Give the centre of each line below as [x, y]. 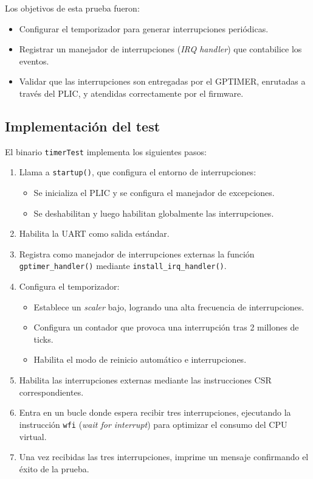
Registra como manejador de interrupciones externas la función [137, 253]
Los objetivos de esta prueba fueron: [72, 8]
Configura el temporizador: [69, 286]
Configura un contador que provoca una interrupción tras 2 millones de [166, 327]
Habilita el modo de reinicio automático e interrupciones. [140, 359]
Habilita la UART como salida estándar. [94, 233]
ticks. [43, 339]
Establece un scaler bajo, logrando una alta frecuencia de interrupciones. [169, 306]
